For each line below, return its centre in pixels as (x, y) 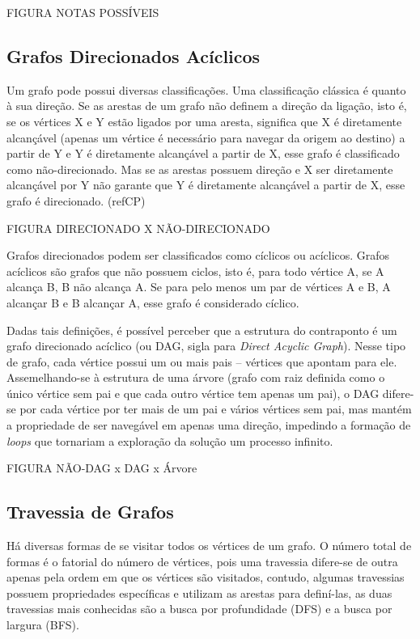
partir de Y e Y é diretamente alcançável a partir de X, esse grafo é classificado (203, 153)
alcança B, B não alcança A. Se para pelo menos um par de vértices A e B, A (199, 287)
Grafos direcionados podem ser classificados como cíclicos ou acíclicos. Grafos (198, 255)
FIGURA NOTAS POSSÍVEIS (83, 12)
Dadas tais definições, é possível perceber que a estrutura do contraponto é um (202, 330)
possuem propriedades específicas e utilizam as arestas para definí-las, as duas (199, 592)
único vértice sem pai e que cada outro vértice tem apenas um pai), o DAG (193, 393)
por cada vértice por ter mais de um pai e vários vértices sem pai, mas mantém (216, 409)
